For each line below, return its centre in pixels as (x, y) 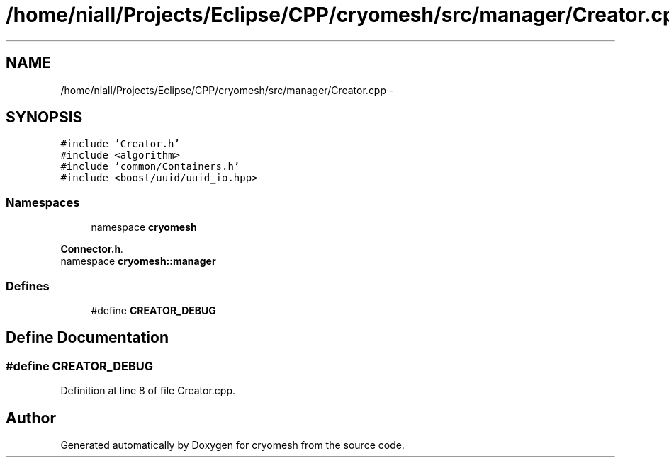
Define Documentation (87, 338)
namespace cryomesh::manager (138, 261)
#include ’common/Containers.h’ (150, 167)
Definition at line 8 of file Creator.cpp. (148, 391)
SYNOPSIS (44, 118)
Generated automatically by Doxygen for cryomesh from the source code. (232, 445)
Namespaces (43, 202)
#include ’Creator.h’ (120, 144)
